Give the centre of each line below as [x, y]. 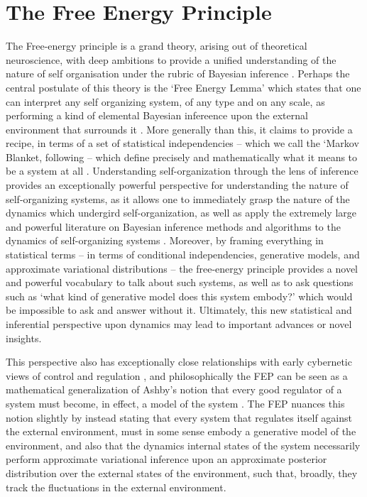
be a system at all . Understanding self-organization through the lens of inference [182, 171]
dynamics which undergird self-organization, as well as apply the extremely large [181, 213]
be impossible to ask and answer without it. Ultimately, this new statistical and [179, 310]
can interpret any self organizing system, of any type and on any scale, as [165, 101]
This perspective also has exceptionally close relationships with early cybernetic [179, 362]
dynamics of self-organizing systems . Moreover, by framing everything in [165, 240]
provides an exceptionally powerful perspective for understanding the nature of [177, 185]
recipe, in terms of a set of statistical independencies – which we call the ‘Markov [182, 143]
